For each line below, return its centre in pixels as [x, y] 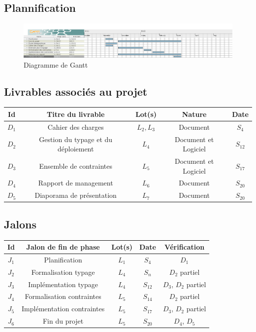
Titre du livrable [76, 114]
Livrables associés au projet [76, 91]
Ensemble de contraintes [76, 166]
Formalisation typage [63, 272]
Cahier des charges [76, 127]
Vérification [184, 247]
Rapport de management [76, 183]
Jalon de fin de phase [63, 247]
